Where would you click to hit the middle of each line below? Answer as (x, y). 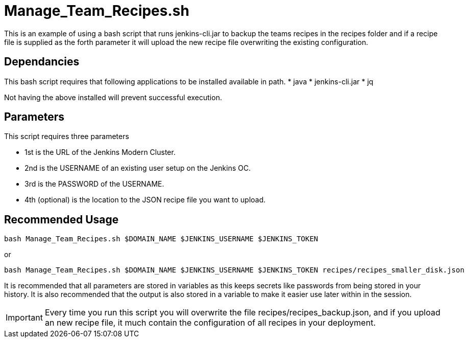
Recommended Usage (61, 219)
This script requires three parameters (67, 136)
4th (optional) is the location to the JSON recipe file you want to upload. (145, 200)
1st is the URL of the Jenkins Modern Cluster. (100, 152)
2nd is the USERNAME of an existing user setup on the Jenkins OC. (138, 168)
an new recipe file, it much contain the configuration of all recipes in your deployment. (210, 323)
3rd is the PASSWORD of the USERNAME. (94, 184)
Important (24, 318)
